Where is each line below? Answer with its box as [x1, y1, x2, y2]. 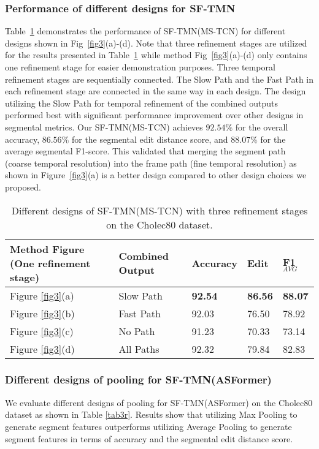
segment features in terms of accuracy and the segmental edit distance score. [5, 432, 293, 445]
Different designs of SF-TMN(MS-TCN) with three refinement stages [11, 203, 308, 217]
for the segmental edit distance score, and [71, 132, 228, 145]
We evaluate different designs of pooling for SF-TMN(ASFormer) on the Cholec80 [5, 396, 313, 409]
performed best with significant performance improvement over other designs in [5, 108, 304, 121]
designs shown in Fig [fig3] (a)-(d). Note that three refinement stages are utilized [5, 36, 307, 49]
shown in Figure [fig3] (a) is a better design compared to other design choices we [5, 168, 307, 181]
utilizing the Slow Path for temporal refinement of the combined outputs [5, 96, 278, 109]
